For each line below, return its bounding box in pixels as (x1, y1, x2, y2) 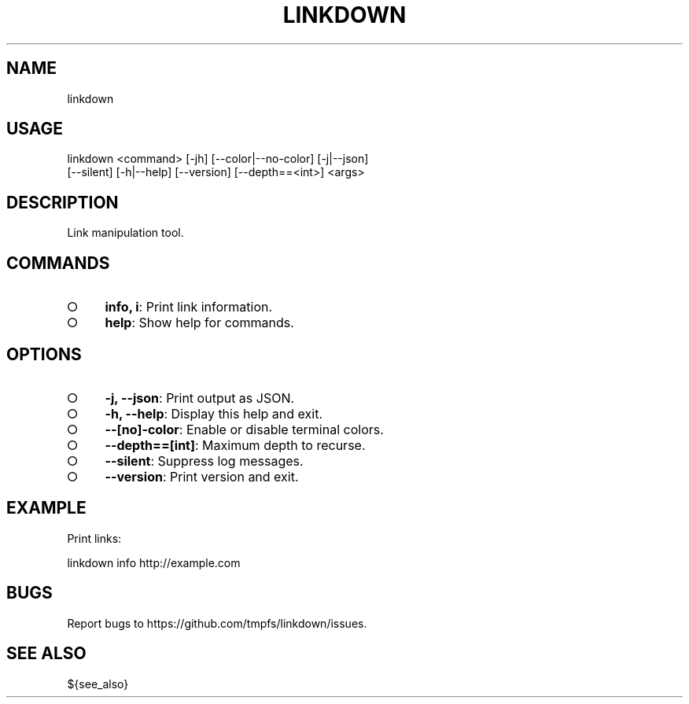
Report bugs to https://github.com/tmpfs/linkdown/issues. (67, 616, 367, 630)
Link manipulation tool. (67, 226, 184, 240)
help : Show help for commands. (105, 315, 294, 331)
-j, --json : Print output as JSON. (105, 389, 295, 406)
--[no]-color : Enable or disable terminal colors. (105, 421, 384, 437)
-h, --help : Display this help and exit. (105, 405, 323, 422)
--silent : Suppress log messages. (105, 452, 304, 469)
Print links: (67, 531, 122, 545)
